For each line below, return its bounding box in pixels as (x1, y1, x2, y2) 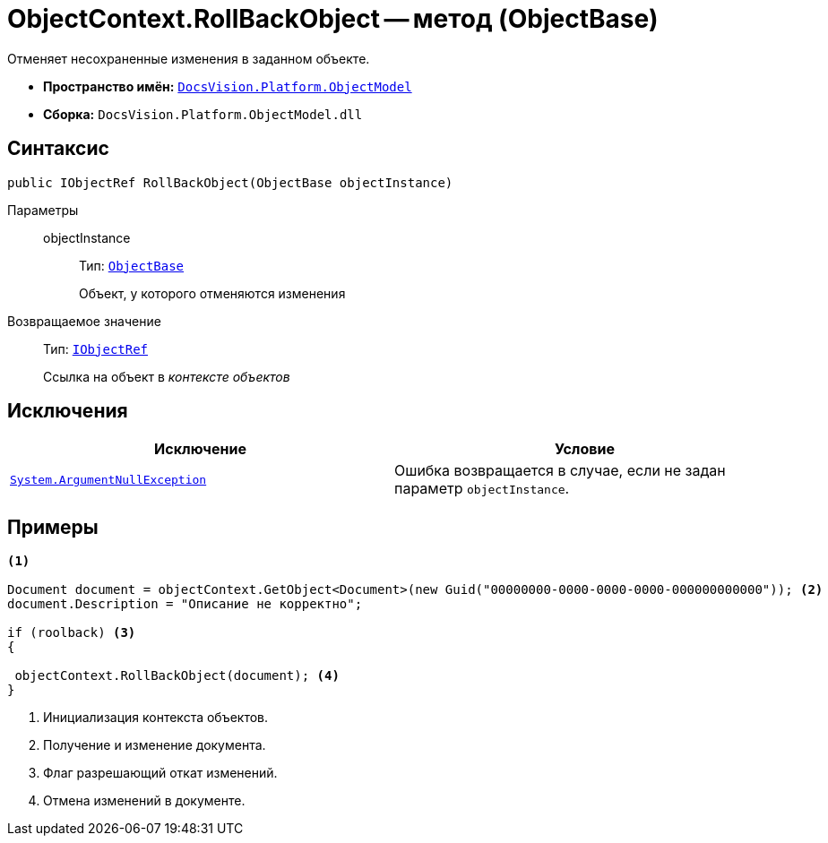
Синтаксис (7, 137, 109, 160)
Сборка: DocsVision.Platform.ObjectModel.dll (43, 106, 363, 122)
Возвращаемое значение (7, 313, 161, 329)
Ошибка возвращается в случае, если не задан (394, 461, 726, 480)
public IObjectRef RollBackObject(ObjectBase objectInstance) (7, 175, 453, 190)
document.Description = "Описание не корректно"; (7, 597, 363, 612)
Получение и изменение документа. (43, 737, 266, 753)
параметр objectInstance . (394, 479, 570, 498)
